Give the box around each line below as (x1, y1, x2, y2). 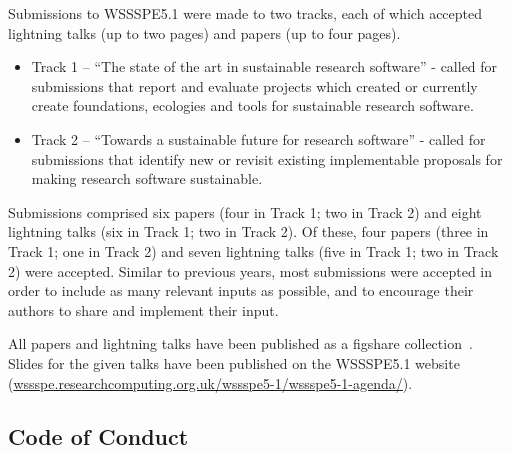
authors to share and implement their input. (8, 299, 279, 320)
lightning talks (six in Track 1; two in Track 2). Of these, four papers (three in (8, 221, 489, 242)
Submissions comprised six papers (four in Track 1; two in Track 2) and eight (8, 201, 482, 222)
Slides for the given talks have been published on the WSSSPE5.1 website (8, 352, 460, 373)
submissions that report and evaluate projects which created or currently (31, 75, 478, 96)
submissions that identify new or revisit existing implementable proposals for (31, 148, 503, 169)
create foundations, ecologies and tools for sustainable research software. (31, 95, 474, 116)
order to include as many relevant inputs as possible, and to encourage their (8, 280, 474, 301)
